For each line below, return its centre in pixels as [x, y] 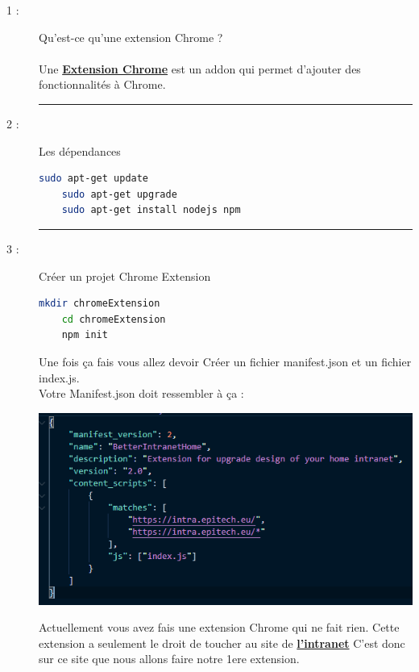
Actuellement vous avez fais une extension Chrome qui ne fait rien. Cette [219, 627]
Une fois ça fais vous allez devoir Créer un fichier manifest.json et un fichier [225, 361]
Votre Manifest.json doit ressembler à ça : [141, 393]
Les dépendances [80, 150]
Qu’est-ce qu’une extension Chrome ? [131, 37]
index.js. [59, 377]
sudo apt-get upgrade [119, 194]
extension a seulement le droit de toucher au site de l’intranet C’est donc [222, 643]
